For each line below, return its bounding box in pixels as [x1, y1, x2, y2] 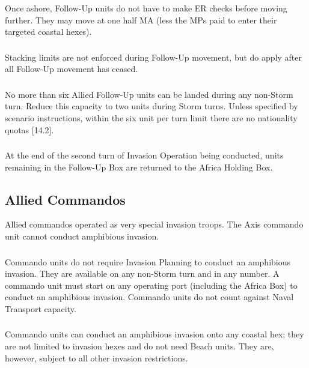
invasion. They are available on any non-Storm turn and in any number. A [5, 267, 280, 280]
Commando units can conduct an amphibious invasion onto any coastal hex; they [5, 328, 304, 340]
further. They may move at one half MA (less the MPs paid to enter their [5, 13, 277, 26]
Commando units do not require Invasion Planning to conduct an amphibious [5, 255, 291, 268]
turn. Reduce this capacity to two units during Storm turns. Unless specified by [5, 100, 298, 112]
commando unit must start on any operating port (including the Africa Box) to [5, 279, 298, 291]
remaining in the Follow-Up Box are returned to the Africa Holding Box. [5, 160, 273, 173]
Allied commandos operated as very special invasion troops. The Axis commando [5, 218, 304, 231]
